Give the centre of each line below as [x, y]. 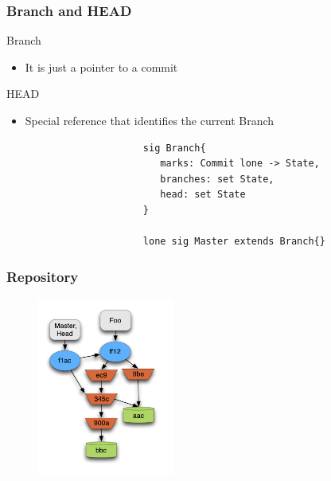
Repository [43, 276]
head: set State [203, 195]
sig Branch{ [174, 148]
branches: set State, [217, 179]
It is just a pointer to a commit [101, 66]
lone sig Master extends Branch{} [234, 242]
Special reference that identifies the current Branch [150, 120]
